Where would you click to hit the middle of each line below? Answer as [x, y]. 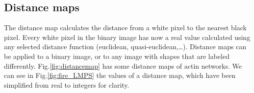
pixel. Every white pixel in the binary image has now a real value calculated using [127, 37]
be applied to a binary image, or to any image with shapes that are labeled [117, 56]
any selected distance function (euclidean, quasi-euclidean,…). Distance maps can [125, 46]
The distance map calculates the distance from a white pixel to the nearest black [125, 28]
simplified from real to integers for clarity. [67, 84]
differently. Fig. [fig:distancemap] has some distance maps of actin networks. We [123, 65]
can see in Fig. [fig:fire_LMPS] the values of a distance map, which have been [120, 75]
